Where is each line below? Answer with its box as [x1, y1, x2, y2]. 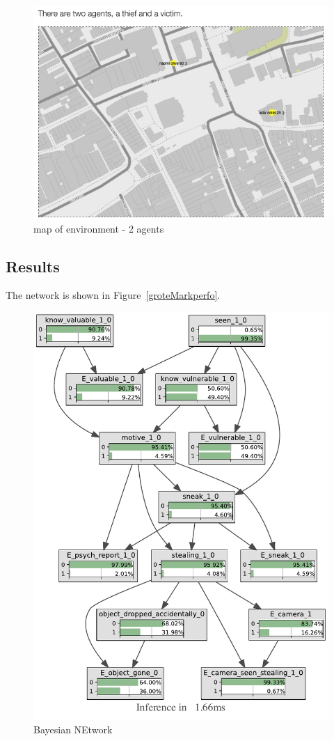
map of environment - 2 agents [33, 221, 164, 235]
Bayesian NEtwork [33, 722, 113, 737]
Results [6, 255, 60, 276]
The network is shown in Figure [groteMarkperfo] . [6, 288, 221, 302]
